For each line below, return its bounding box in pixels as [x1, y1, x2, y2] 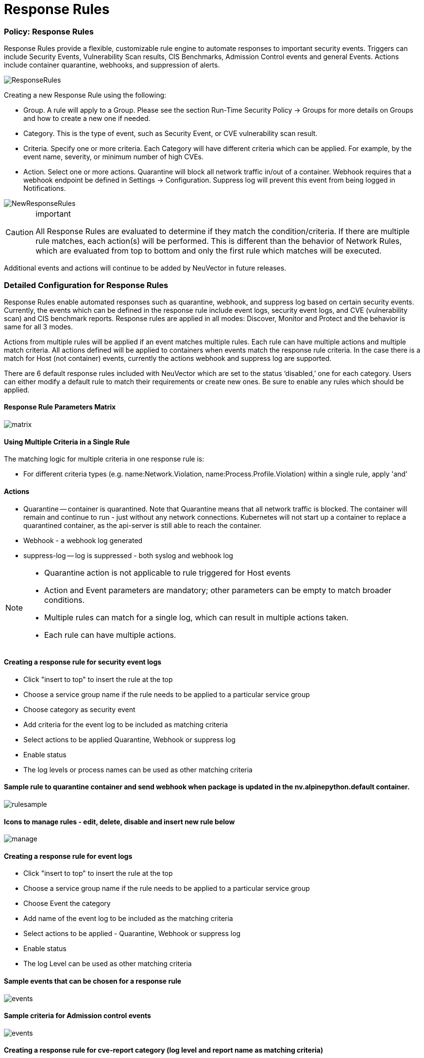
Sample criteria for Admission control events [4, 1011, 151, 1020]
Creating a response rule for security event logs [4, 658, 162, 666]
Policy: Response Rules [4, 26, 94, 36]
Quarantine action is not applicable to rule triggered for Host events [44, 567, 291, 578]
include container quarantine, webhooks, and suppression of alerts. [4, 61, 220, 69]
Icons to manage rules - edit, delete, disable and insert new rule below [4, 817, 235, 826]
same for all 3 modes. [4, 322, 73, 331]
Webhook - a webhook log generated [23, 536, 143, 545]
